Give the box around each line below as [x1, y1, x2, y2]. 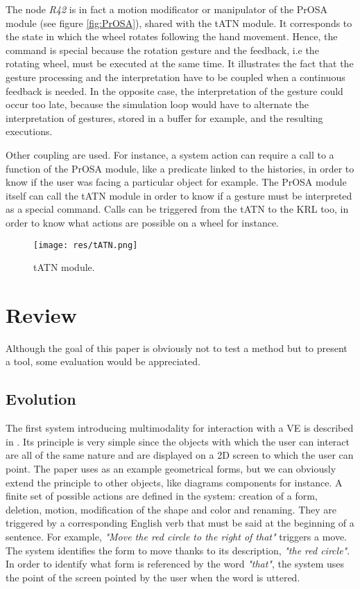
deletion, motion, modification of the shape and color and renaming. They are [6, 502, 337, 516]
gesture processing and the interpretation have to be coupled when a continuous [6, 69, 345, 84]
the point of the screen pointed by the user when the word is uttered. [6, 570, 300, 584]
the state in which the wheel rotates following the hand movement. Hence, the [6, 29, 338, 44]
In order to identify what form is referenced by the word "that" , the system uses [6, 556, 345, 571]
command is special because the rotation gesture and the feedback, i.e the [6, 42, 319, 57]
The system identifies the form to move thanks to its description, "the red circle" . [6, 543, 350, 557]
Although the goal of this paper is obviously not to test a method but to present [6, 340, 348, 355]
